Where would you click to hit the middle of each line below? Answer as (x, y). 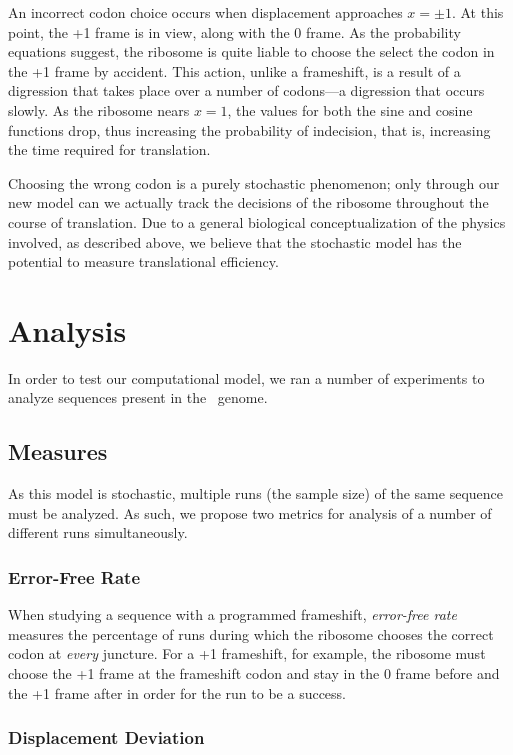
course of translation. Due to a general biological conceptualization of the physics (257, 221)
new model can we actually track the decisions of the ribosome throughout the (248, 202)
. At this (477, 12)
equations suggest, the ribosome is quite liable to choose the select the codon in (251, 51)
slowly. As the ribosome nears (99, 109)
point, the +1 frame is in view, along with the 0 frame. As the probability (234, 31)
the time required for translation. (109, 149)
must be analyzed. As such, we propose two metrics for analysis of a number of (250, 512)
